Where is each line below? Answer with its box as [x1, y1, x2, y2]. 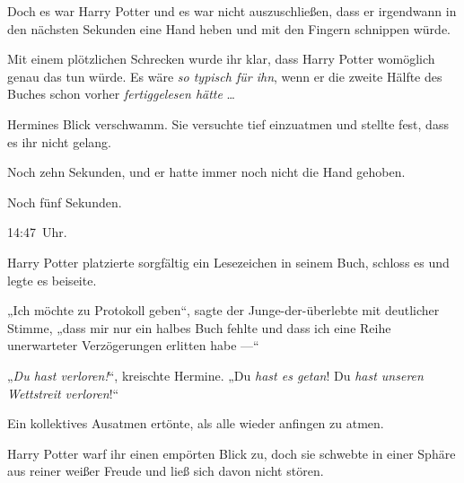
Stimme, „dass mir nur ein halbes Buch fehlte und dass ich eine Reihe [7, 318, 391, 337]
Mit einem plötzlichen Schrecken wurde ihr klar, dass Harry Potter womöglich [7, 49, 435, 68]
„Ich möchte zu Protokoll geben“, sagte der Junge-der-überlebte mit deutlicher [7, 301, 440, 320]
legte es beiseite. [7, 270, 97, 289]
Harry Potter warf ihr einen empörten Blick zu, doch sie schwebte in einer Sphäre [7, 443, 456, 462]
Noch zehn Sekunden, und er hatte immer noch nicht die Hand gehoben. [7, 162, 406, 181]
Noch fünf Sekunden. [7, 192, 122, 211]
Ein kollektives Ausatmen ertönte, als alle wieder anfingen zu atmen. [7, 414, 384, 433]
